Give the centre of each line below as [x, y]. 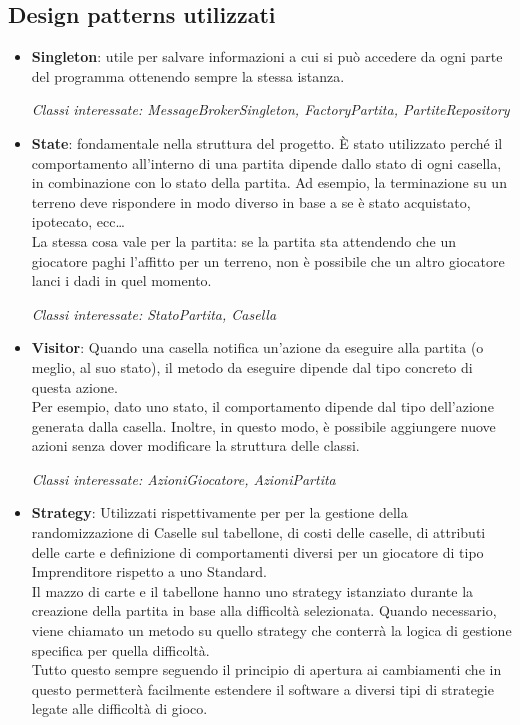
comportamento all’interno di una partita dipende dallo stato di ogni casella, [266, 162]
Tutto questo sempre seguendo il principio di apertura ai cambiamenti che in [266, 669]
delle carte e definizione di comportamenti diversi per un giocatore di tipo [257, 551]
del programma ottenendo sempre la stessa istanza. [188, 75]
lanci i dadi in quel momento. [121, 280]
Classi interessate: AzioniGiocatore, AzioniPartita [183, 478]
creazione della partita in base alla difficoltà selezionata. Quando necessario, [264, 610]
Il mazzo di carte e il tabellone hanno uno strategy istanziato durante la [252, 590]
